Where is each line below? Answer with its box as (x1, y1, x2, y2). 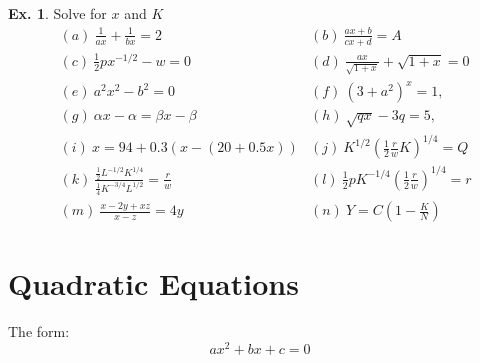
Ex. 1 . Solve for (8, 3, 107, 23)
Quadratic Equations (8, 263, 299, 304)
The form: (8, 321, 70, 342)
